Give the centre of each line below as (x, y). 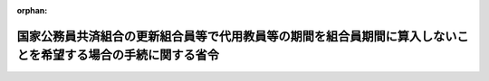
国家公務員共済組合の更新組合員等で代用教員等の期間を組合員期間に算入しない (237, 36)
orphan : (32, 10)
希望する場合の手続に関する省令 (129, 55)
